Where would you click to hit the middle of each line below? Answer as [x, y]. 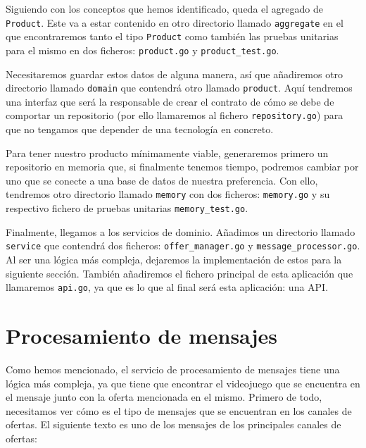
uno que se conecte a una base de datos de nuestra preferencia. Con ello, [162, 180]
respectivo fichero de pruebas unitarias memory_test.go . [127, 208]
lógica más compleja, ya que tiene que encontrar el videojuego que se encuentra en [183, 383]
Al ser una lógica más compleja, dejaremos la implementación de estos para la [174, 259]
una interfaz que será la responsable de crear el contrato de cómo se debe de [170, 101]
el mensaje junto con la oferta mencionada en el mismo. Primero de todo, [164, 397]
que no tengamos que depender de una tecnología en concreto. [140, 129]
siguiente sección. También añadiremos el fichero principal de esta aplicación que [179, 273]
